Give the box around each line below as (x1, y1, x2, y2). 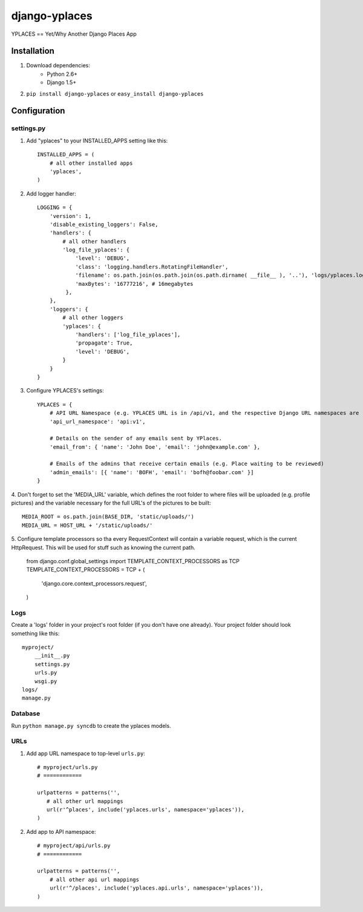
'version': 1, (49, 213, 92, 219)
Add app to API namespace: (26, 828, 96, 835)
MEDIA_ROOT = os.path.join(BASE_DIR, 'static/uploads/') (22, 514, 195, 520)
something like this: (11, 630, 60, 637)
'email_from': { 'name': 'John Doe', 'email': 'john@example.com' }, (49, 443, 261, 451)
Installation (11, 46, 54, 56)
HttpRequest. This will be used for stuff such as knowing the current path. (11, 544, 196, 551)
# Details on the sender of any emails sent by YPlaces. (49, 435, 222, 442)
